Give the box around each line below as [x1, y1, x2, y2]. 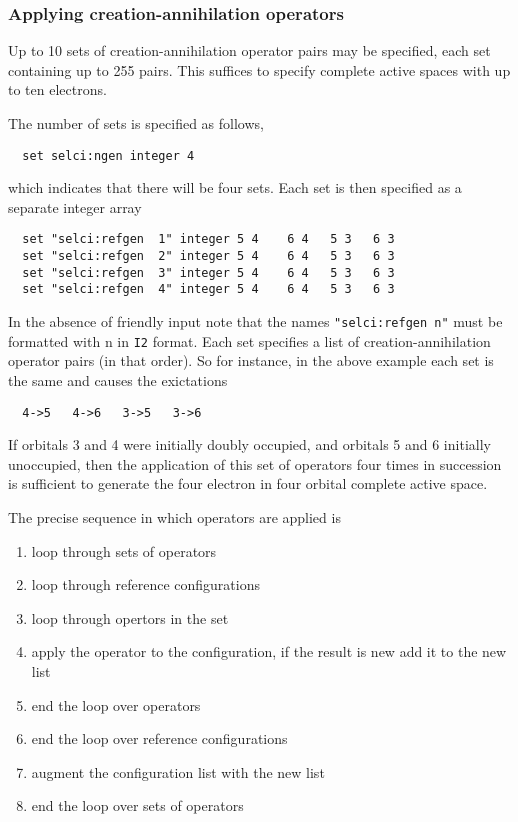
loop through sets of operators [31, 540, 217, 561]
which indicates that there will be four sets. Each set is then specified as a [8, 177, 462, 198]
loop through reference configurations [31, 574, 260, 595]
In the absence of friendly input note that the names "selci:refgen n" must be [8, 311, 503, 332]
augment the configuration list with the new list [31, 761, 325, 782]
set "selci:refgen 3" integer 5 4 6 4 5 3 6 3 [22, 265, 395, 280]
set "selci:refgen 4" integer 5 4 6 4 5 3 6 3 [22, 282, 395, 297]
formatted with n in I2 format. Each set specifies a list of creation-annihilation [8, 330, 491, 351]
